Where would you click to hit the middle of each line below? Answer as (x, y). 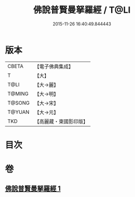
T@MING (18, 93)
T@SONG (19, 103)
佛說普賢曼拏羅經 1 (33, 189)
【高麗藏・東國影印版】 (61, 121)
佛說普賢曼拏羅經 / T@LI (82, 10)
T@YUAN (19, 112)
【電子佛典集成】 (54, 66)
